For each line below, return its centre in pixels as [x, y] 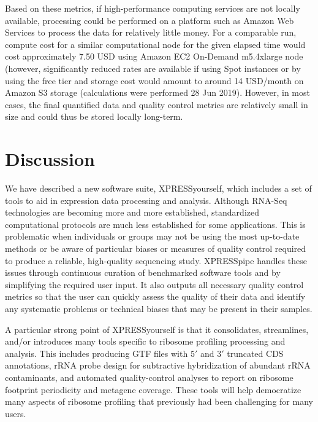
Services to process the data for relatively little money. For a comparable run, [151, 32]
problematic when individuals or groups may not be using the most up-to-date [152, 236]
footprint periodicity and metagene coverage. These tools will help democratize [153, 389]
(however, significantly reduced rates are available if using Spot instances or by [153, 68]
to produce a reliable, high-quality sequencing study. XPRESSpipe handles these [156, 260]
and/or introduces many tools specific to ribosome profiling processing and [145, 341]
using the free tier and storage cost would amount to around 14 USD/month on [154, 80]
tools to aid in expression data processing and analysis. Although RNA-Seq [146, 200]
